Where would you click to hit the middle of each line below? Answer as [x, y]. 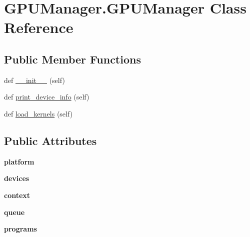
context [17, 195]
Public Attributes [50, 140]
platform [19, 161]
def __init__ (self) [34, 80]
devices [17, 178]
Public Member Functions [72, 59]
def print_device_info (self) [47, 97]
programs [20, 229]
